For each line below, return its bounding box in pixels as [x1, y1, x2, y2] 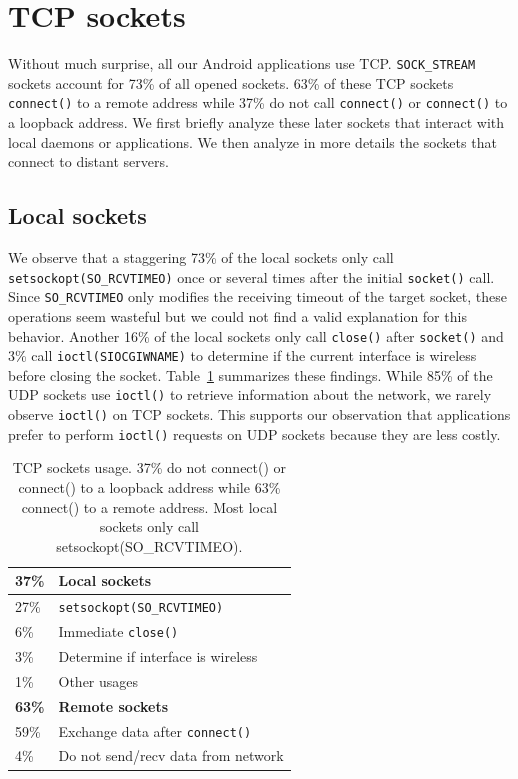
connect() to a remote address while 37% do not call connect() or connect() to [8, 92, 508, 113]
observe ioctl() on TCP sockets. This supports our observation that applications [8, 404, 511, 425]
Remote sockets [58, 695, 169, 716]
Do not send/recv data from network [58, 745, 284, 766]
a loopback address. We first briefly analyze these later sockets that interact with [8, 112, 505, 133]
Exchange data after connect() [58, 720, 252, 741]
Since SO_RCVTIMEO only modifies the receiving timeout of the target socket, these [8, 286, 508, 307]
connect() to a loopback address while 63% [18, 476, 281, 497]
